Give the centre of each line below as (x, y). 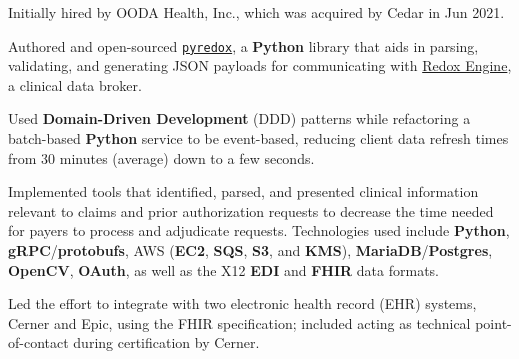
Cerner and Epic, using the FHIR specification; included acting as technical (239, 322)
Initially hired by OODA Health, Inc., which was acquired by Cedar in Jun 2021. (256, 12)
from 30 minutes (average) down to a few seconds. (161, 157)
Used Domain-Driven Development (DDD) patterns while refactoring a (239, 118)
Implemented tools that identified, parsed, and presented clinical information (243, 191)
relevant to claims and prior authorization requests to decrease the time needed (251, 210)
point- (493, 322)
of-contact (38, 342)
